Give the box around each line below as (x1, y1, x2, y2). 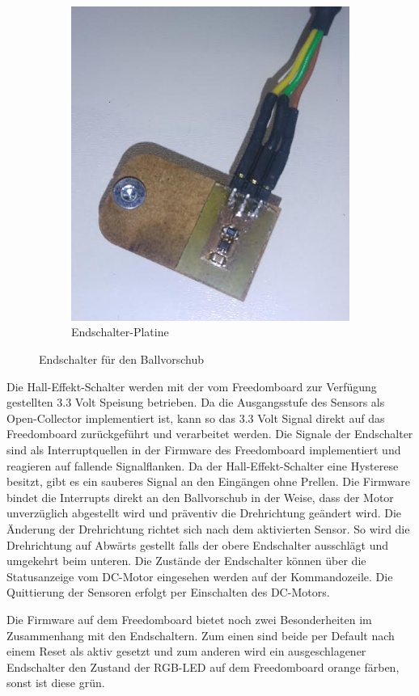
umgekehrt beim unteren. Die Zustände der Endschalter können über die (6, 552, 366, 569)
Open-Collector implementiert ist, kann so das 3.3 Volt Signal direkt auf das (6, 409, 385, 426)
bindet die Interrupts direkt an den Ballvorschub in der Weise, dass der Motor (6, 488, 394, 505)
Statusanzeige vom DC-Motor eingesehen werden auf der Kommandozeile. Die (6, 567, 393, 584)
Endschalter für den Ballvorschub (39, 351, 205, 368)
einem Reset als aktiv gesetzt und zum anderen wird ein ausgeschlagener (6, 643, 366, 660)
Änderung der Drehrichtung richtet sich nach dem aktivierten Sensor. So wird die (6, 520, 410, 537)
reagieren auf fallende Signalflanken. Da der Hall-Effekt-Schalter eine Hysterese (6, 457, 399, 474)
